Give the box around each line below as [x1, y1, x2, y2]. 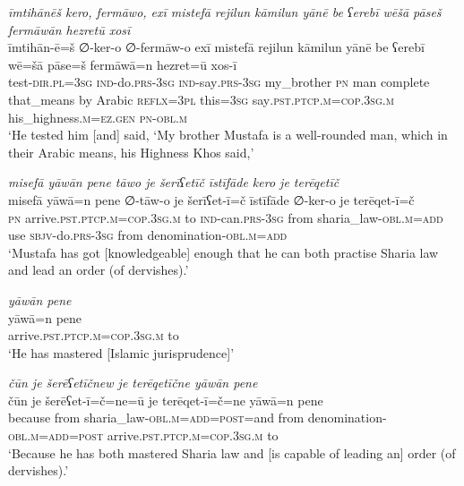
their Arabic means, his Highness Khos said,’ [8, 142, 254, 161]
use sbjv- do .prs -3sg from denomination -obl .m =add [8, 226, 288, 244]
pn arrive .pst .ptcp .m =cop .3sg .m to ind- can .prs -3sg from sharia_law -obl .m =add [8, 208, 443, 226]
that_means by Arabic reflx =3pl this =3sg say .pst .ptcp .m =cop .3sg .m [8, 90, 394, 108]
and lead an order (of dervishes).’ [8, 260, 189, 279]
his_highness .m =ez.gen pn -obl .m [8, 107, 187, 126]
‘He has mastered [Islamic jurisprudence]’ [8, 343, 235, 362]
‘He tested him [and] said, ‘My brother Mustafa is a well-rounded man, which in [8, 125, 448, 144]
